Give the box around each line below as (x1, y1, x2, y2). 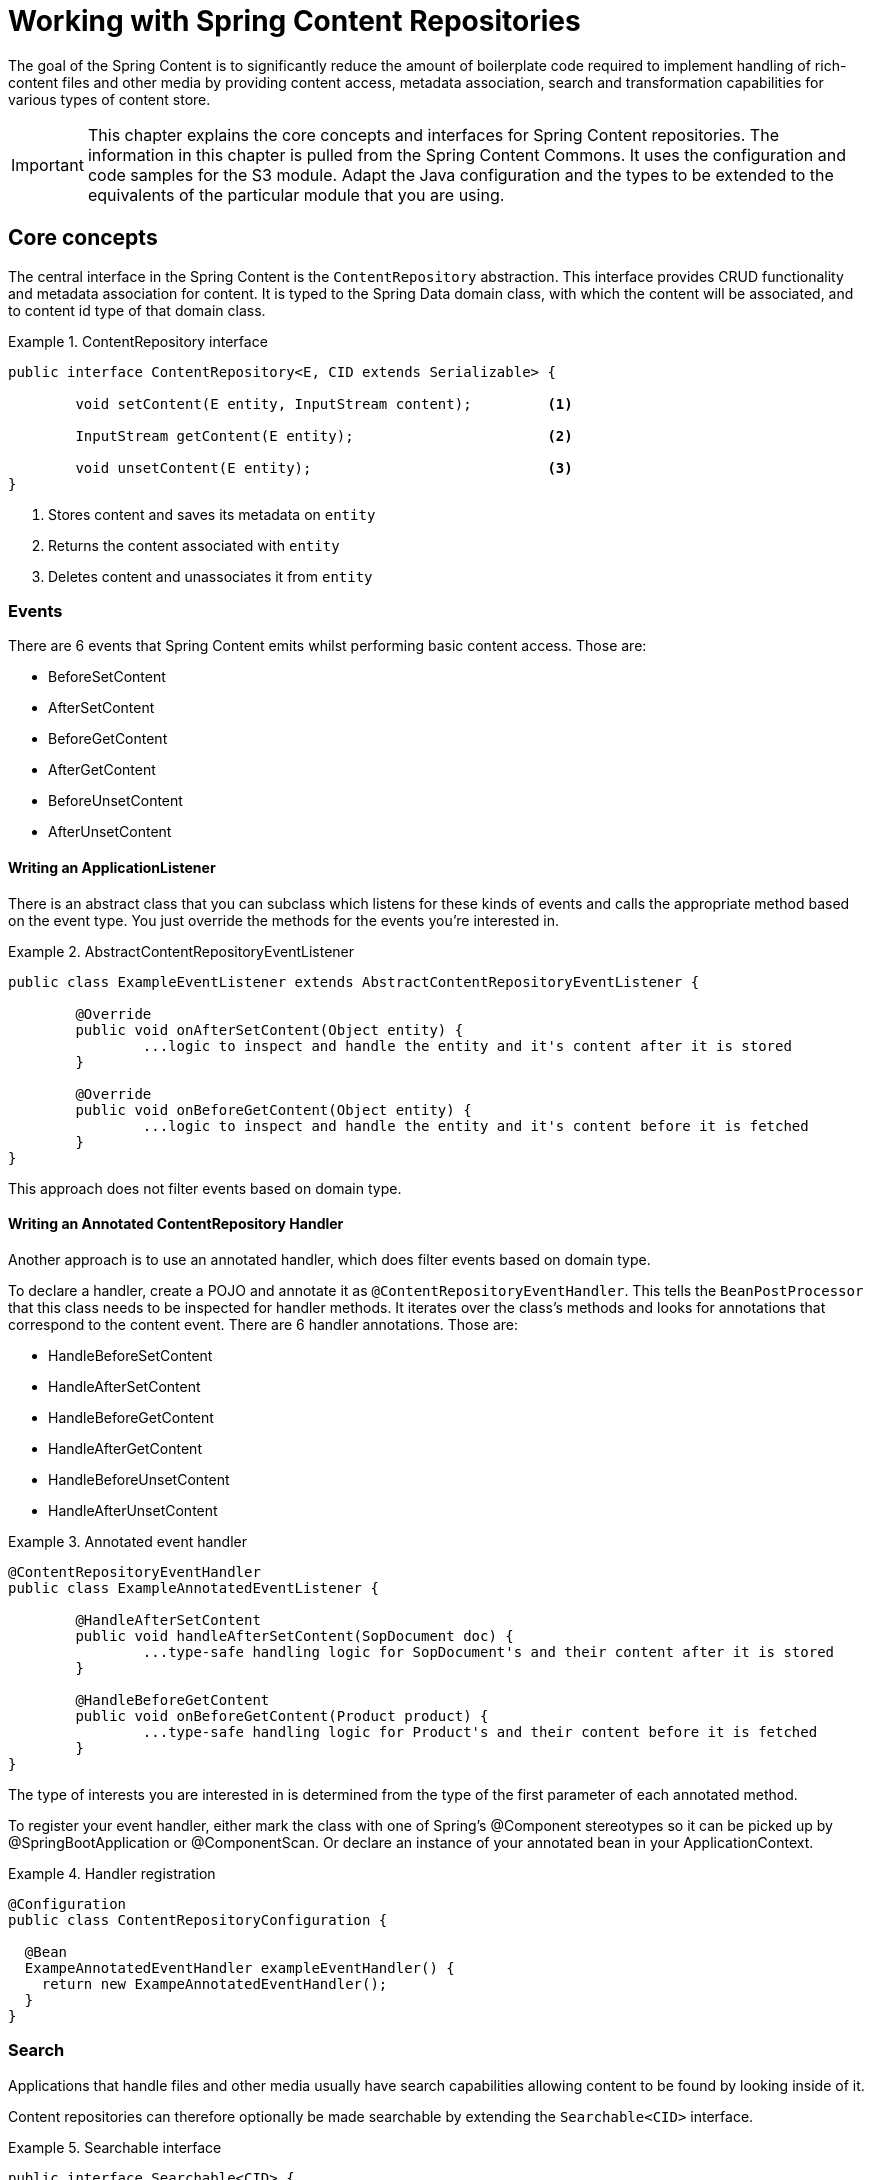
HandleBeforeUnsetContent (48, 1470, 230, 1488)
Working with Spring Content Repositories (8, 4, 581, 38)
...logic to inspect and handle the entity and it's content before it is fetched (142, 1117, 809, 1134)
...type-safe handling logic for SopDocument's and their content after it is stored (142, 1643, 835, 1660)
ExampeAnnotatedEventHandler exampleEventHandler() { (24, 1959, 455, 1976)
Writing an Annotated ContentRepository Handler (8, 1215, 344, 1233)
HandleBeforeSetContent (48, 1346, 213, 1364)
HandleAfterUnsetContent (48, 1501, 218, 1519)
